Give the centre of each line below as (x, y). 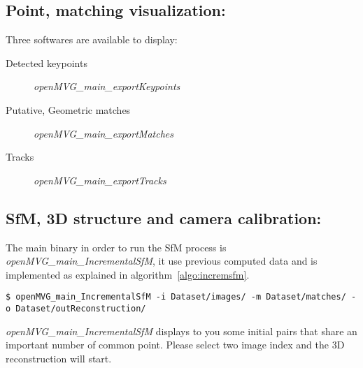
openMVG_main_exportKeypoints (107, 86)
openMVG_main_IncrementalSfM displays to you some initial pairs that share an (181, 331)
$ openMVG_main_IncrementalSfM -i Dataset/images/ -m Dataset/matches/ (176, 297)
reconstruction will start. (59, 358)
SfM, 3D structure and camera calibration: (164, 218)
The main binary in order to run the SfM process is (116, 247)
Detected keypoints (47, 62)
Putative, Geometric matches (68, 109)
